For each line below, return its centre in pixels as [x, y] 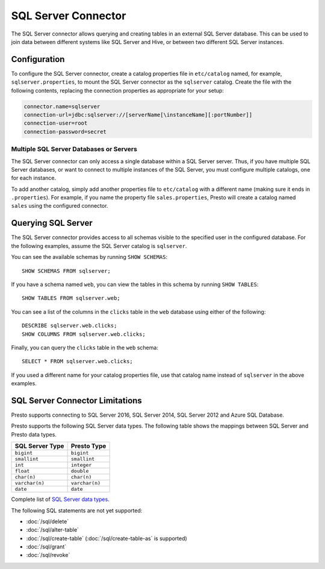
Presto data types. [34, 434]
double [80, 471]
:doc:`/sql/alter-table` [53, 530]
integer [81, 465]
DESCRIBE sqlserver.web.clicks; [70, 326]
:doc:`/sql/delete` [48, 521]
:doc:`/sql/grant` [46, 547]
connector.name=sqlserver [62, 106]
